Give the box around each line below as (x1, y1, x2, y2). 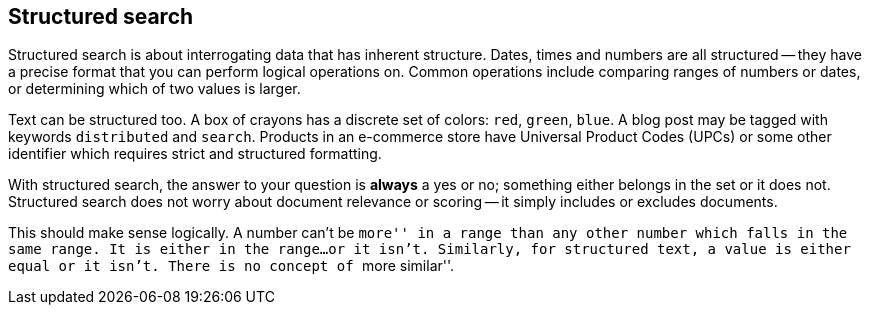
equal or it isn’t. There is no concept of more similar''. (8, 257, 455, 275)
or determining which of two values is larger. (8, 80, 301, 98)
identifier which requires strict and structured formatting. (8, 145, 382, 163)
